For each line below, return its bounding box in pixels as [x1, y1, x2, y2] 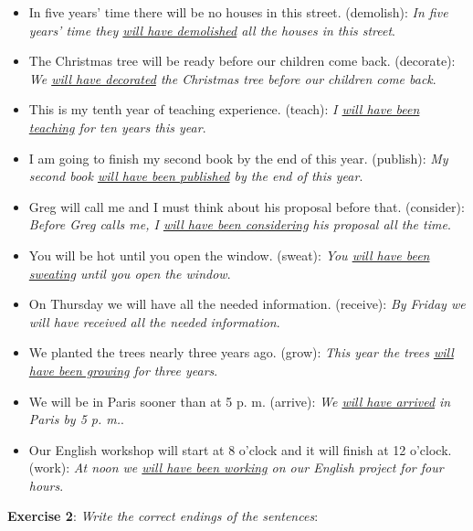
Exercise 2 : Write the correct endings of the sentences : [7, 506, 319, 526]
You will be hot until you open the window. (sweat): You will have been [28, 245, 430, 264]
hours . [28, 475, 64, 494]
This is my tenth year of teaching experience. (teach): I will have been [28, 100, 420, 119]
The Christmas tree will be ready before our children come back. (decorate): [28, 51, 456, 70]
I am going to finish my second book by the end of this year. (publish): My [28, 148, 448, 167]
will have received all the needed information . [28, 312, 280, 331]
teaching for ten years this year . [28, 117, 206, 136]
